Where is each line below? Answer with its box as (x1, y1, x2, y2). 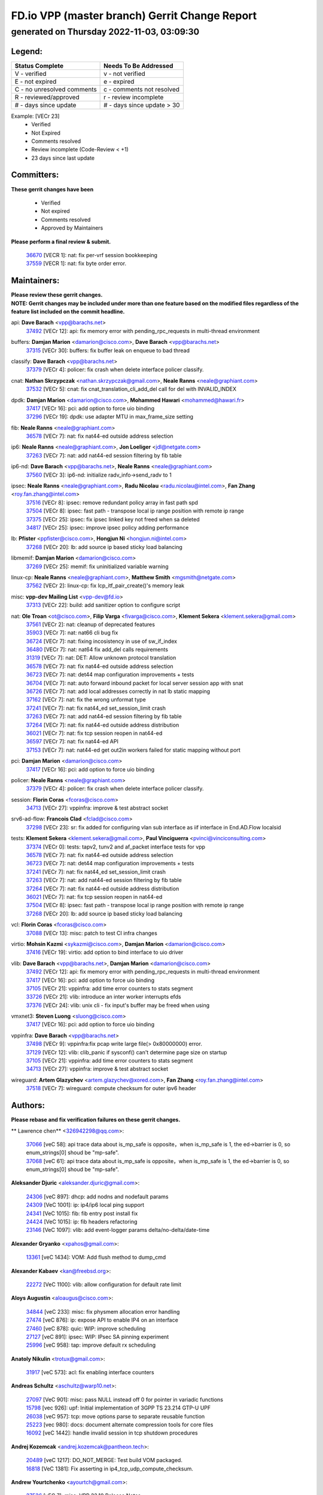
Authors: (11, 1100, 45, 1110)
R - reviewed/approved (14, 93, 80, 101)
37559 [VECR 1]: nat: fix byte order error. (26, 260, 127, 267)
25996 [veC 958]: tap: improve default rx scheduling (26, 1341, 156, 1348)
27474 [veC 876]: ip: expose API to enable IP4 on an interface (26, 1316, 179, 1324)
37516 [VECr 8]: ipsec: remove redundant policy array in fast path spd (26, 499, 199, 506)
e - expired (103, 77, 135, 86)
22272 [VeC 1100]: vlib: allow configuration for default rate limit (26, 1280, 182, 1288)
